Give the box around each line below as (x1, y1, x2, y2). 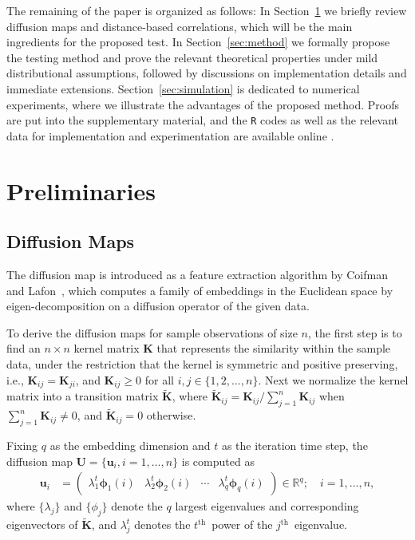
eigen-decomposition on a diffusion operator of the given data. (6, 298, 310, 314)
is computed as (181, 452, 255, 469)
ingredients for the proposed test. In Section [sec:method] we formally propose (6, 34, 390, 50)
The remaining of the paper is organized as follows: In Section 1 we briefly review (6, 2, 407, 18)
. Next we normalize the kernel (258, 371, 409, 388)
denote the (111, 498, 163, 514)
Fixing (6, 437, 38, 454)
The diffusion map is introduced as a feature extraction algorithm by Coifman (6, 266, 388, 282)
